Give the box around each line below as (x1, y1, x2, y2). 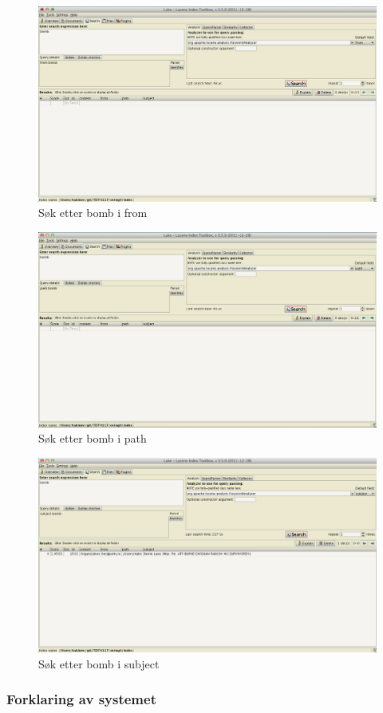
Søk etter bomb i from (38, 204, 148, 221)
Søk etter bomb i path (38, 430, 147, 447)
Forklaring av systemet (6, 689, 156, 709)
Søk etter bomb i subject (38, 655, 160, 672)
